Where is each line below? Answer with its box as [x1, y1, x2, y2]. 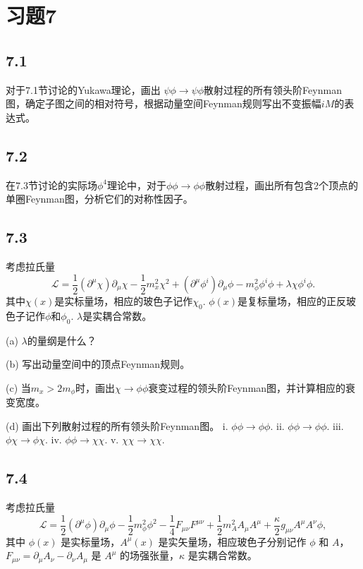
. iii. [326, 418, 344, 433]
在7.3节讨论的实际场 [6, 177, 97, 192]
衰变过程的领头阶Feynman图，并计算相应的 [148, 380, 346, 395]
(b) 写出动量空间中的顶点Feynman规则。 [6, 357, 190, 371]
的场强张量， [120, 548, 180, 563]
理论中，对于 [106, 177, 166, 192]
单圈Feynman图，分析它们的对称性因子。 [6, 191, 193, 206]
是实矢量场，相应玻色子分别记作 [158, 534, 307, 549]
